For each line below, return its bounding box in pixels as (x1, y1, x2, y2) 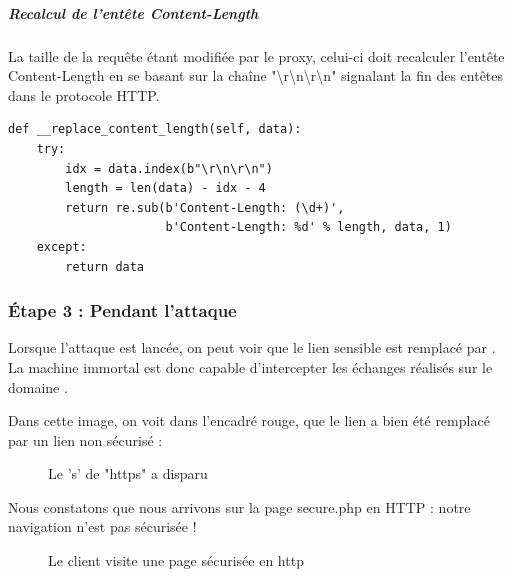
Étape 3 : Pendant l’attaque (8, 298, 237, 323)
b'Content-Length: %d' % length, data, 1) (165, 220, 452, 235)
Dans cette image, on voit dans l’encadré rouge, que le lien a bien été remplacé (8, 410, 490, 431)
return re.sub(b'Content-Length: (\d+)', (65, 200, 345, 215)
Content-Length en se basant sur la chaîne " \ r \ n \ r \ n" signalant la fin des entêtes (8, 65, 504, 86)
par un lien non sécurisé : (8, 429, 163, 450)
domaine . (8, 376, 68, 397)
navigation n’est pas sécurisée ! (8, 516, 197, 537)
